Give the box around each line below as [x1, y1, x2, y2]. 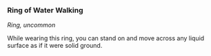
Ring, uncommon [7, 21, 56, 29]
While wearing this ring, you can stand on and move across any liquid [7, 34, 205, 42]
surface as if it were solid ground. [7, 42, 103, 50]
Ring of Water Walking [7, 5, 84, 15]
